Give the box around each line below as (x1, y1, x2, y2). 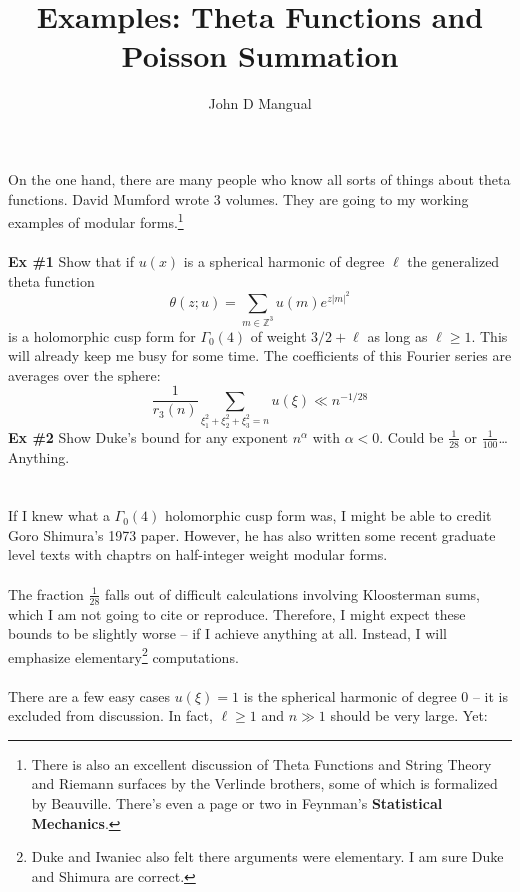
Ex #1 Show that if (8, 250, 135, 271)
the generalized (407, 250, 500, 271)
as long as (367, 325, 428, 346)
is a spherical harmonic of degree (183, 250, 385, 271)
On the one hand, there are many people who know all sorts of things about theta (8, 168, 511, 189)
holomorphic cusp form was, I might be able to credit (164, 505, 492, 526)
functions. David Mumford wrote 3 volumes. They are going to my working (8, 188, 469, 209)
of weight (250, 325, 307, 346)
